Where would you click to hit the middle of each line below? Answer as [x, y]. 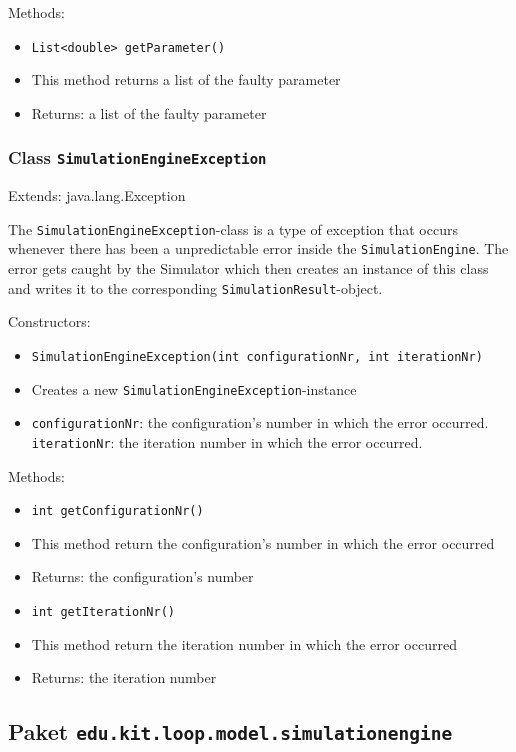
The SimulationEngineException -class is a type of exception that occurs [233, 228]
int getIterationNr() [103, 612]
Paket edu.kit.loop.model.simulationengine [230, 731]
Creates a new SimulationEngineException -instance [194, 388]
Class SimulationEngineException [137, 157]
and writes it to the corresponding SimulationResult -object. [195, 287]
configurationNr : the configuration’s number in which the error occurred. [260, 422]
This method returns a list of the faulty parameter [186, 79]
